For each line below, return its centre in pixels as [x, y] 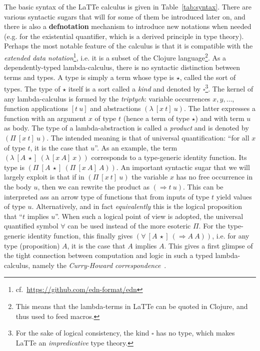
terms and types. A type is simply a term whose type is [89, 77]
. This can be [203, 186]
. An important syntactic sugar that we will [183, 167]
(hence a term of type [156, 118]
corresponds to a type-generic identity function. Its [169, 157]
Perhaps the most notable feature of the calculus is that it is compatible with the [128, 46]
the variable [150, 177]
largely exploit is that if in [44, 177]
